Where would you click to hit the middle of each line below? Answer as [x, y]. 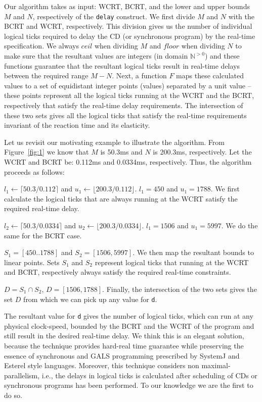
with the [241, 16]
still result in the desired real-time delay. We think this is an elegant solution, [124, 336]
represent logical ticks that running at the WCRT [172, 262]
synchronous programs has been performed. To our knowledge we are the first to [129, 385]
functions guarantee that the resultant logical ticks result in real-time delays [122, 65]
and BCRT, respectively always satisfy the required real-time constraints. [118, 272]
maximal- [216, 365]
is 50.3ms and [121, 152]
